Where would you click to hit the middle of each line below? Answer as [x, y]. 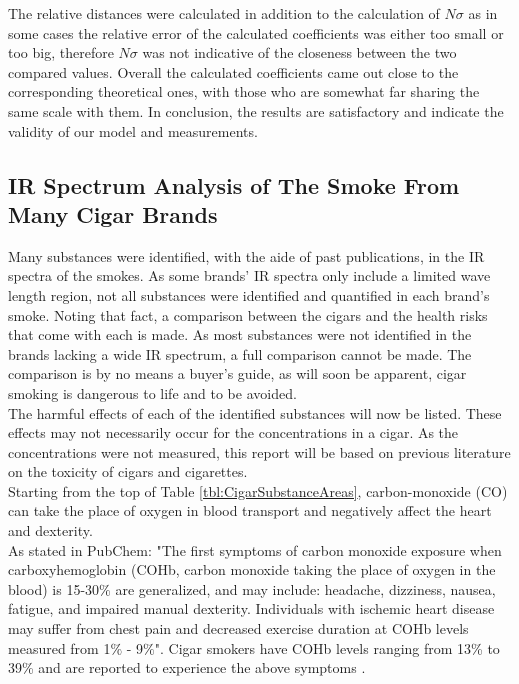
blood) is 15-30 [54, 588]
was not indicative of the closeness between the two [299, 52]
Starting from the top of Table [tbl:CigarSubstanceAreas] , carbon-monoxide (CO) [258, 490]
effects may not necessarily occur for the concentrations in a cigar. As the [233, 432]
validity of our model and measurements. [133, 130]
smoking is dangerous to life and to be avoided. [152, 392]
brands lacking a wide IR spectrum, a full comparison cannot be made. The [240, 353]
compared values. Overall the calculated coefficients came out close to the [233, 71]
